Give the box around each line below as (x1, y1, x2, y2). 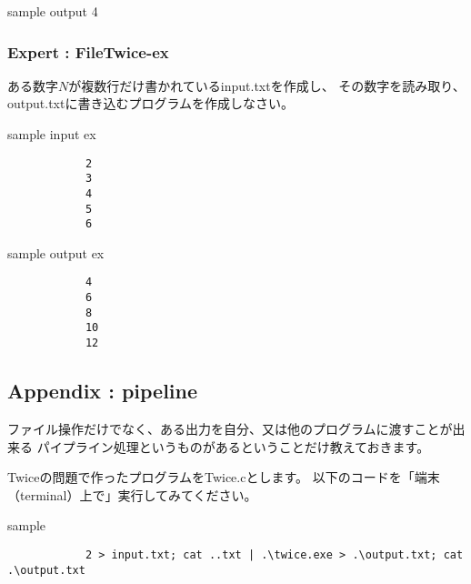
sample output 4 (7, 2, 98, 20)
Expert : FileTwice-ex (7, 40, 169, 63)
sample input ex (7, 125, 96, 143)
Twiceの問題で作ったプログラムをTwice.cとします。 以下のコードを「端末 (7, 468, 440, 487)
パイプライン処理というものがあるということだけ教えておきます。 (36, 437, 430, 456)
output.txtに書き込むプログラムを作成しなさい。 (7, 94, 294, 113)
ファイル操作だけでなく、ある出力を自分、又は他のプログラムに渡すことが (7, 418, 453, 438)
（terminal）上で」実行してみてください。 (7, 485, 257, 504)
